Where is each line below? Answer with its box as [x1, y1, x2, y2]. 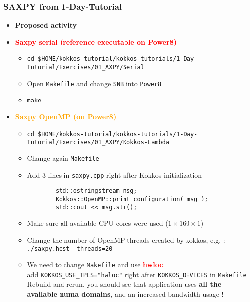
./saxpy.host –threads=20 [27, 245, 113, 252]
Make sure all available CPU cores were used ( [27, 218, 168, 228]
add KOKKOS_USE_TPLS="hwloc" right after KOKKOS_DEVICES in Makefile [27, 269, 247, 279]
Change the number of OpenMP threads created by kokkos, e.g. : [27, 234, 225, 245]
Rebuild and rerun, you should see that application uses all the [27, 279, 222, 289]
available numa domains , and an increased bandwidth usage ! [27, 288, 224, 299]
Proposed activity [15, 20, 77, 30]
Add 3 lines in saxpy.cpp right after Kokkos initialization [27, 169, 202, 180]
